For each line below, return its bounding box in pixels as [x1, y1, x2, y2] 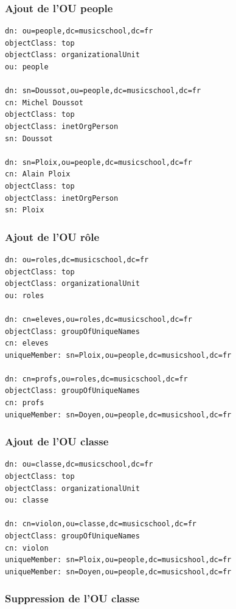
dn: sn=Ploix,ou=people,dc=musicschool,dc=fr [5, 158, 192, 167]
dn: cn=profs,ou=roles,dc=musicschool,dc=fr [5, 374, 188, 383]
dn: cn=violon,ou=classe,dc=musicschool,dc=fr [5, 520, 196, 529]
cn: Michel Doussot [5, 98, 83, 107]
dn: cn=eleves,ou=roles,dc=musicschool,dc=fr [5, 315, 192, 324]
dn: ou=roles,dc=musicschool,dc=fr [5, 255, 149, 264]
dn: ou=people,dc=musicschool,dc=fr [5, 27, 153, 36]
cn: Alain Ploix [5, 170, 71, 179]
